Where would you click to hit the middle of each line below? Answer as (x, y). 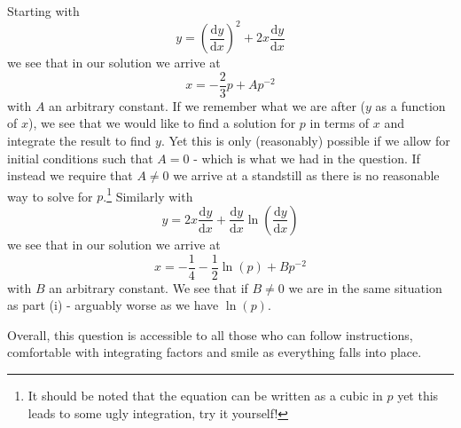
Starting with (43, 11)
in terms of (340, 123)
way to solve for (50, 196)
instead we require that (70, 175)
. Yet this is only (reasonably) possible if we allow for (305, 140)
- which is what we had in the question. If (307, 158)
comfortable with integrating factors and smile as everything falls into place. (215, 352)
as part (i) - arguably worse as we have (113, 305)
